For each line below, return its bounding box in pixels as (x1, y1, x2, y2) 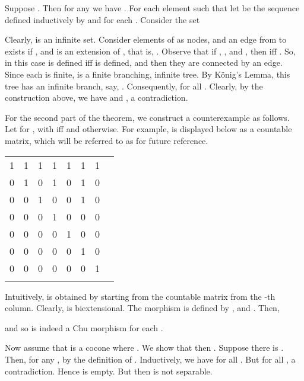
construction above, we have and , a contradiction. (5, 91, 188, 104)
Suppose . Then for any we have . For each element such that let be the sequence (5, 2, 300, 14)
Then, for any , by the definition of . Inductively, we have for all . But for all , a (5, 353, 296, 365)
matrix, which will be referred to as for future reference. (5, 134, 208, 146)
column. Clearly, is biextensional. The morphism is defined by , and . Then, (5, 302, 280, 314)
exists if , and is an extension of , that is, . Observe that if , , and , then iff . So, (5, 44, 296, 57)
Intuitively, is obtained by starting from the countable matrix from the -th (5, 290, 275, 302)
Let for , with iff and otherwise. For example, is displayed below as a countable (5, 123, 292, 135)
